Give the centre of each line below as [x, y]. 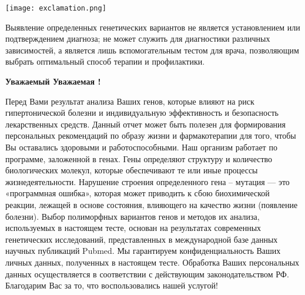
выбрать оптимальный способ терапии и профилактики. [105, 61]
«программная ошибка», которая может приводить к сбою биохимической [138, 193]
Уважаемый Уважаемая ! [53, 81]
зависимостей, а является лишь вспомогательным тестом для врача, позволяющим [152, 50]
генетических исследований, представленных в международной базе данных [142, 239]
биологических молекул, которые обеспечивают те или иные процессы [132, 170]
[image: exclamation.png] [56, 8]
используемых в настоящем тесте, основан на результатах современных [133, 228]
